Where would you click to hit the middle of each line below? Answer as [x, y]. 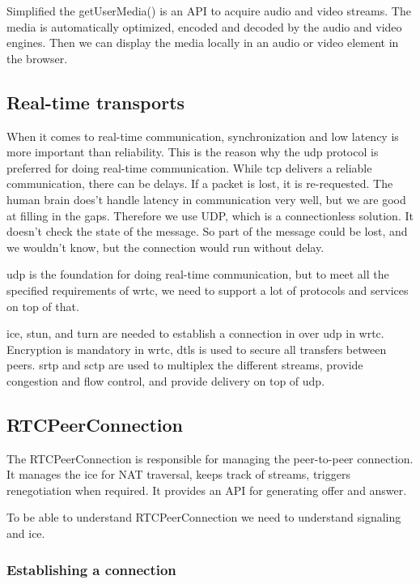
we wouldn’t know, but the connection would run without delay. [165, 247]
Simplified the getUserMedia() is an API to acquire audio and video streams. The [209, 11]
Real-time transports [96, 102]
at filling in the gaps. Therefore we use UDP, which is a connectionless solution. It [210, 215]
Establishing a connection [91, 569]
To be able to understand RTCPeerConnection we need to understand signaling [204, 517]
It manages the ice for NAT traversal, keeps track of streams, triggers [178, 474]
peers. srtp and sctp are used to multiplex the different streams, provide [185, 365]
